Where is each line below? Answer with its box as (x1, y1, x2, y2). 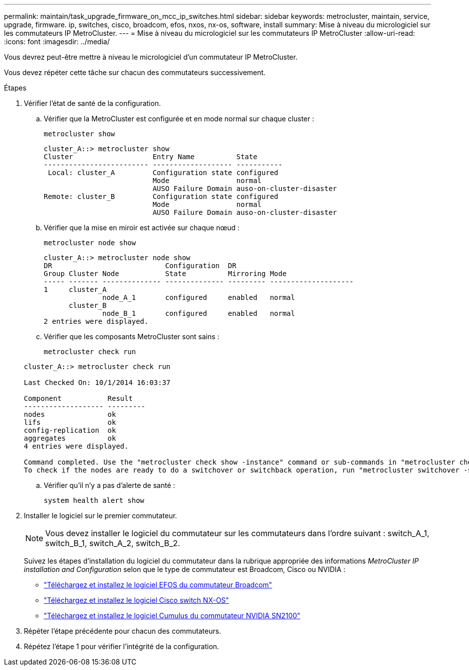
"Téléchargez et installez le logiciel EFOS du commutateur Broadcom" (44, 580, 272, 589)
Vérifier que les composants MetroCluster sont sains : (44, 332, 220, 341)
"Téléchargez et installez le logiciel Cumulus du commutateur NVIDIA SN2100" (44, 611, 301, 620)
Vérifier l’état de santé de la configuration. (24, 99, 161, 107)
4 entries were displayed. (24, 442, 129, 450)
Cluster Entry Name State (44, 153, 257, 161)
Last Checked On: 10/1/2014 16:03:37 (24, 379, 171, 386)
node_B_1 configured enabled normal (102, 309, 295, 317)
